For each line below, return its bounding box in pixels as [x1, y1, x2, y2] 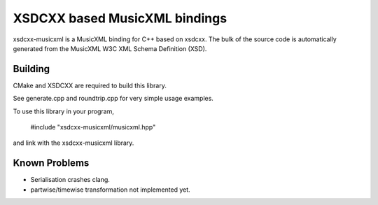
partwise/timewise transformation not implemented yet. [30, 185, 190, 194]
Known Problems [13, 157, 90, 169]
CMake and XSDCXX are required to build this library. [13, 81, 167, 90]
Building [13, 63, 50, 75]
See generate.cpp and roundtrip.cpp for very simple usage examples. [13, 94, 213, 103]
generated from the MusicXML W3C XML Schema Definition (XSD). [13, 44, 207, 52]
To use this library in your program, [13, 107, 115, 115]
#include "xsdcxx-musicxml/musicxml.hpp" [30, 123, 156, 132]
